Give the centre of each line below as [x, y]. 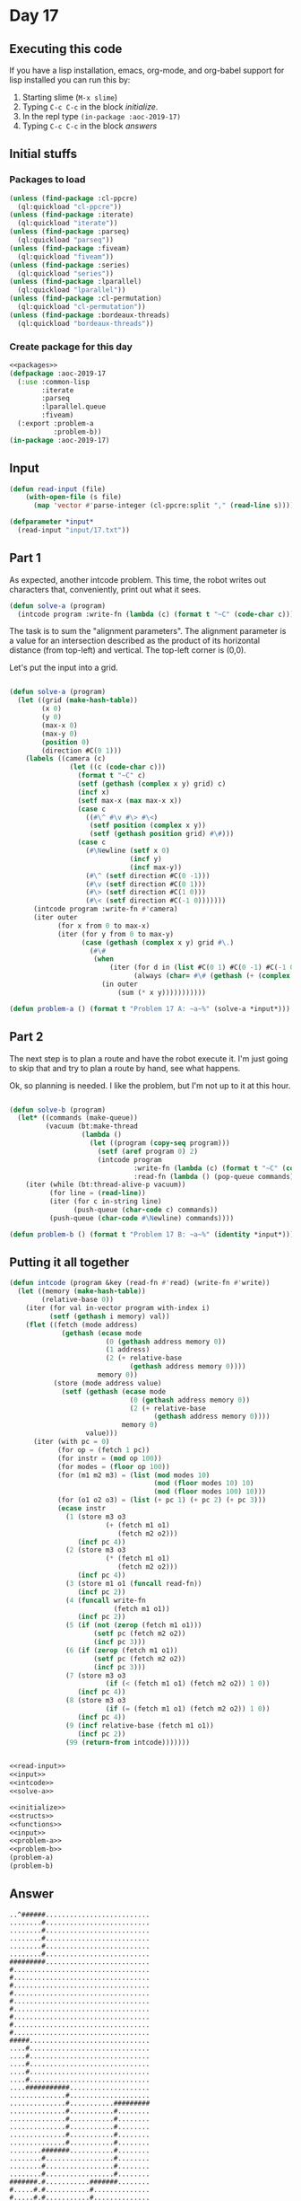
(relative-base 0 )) [78, 1300]
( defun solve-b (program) [57, 1110]
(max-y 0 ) [60, 734]
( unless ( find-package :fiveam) [69, 248]
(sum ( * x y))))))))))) [162, 992]
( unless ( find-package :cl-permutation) [86, 299]
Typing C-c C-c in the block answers [90, 126]
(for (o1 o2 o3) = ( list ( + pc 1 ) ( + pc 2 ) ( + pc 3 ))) [162, 1501]
